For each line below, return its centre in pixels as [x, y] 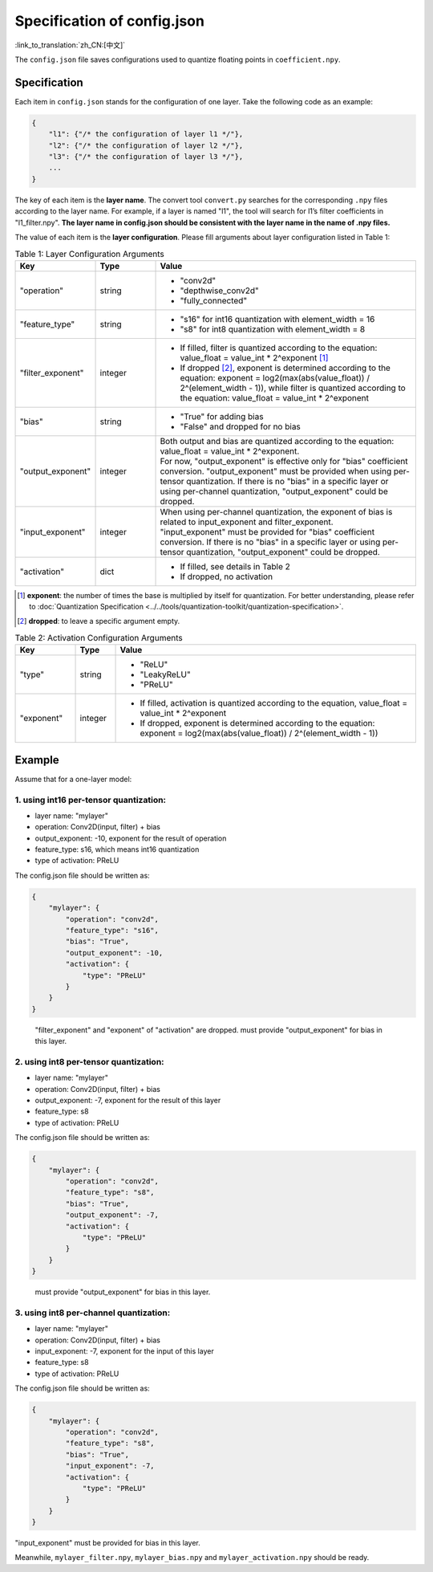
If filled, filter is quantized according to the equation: [279, 348]
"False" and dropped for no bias [240, 426]
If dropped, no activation [226, 576]
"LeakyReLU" [166, 674]
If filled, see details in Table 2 [235, 566]
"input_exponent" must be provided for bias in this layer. [107, 1543]
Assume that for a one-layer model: [73, 779]
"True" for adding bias [222, 416]
